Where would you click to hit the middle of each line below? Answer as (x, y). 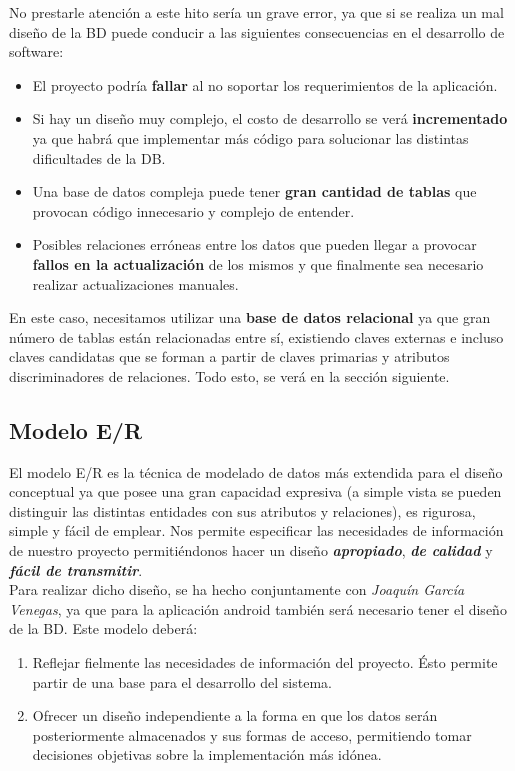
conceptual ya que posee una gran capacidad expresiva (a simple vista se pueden (255, 491)
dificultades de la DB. (99, 157)
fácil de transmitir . (76, 569)
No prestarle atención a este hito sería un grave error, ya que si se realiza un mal (256, 12)
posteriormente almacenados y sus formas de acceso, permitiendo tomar (252, 734)
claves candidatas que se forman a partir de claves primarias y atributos (229, 356)
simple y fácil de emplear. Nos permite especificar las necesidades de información (256, 530)
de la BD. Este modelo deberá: (103, 628)
